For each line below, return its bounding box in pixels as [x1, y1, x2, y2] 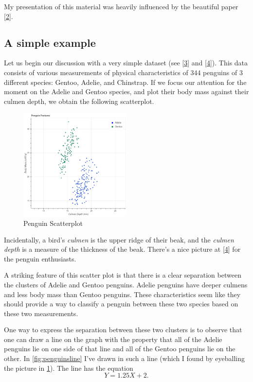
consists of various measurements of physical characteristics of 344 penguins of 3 [4, 67, 243, 77]
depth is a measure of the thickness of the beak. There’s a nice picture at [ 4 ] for [4, 244, 241, 254]
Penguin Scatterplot [23, 218, 83, 228]
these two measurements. [4, 308, 78, 318]
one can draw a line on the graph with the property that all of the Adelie [4, 334, 222, 344]
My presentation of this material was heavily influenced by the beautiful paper [4, 1, 238, 11]
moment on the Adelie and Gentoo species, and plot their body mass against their [4, 86, 249, 97]
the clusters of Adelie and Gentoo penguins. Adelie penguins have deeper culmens [4, 279, 248, 289]
